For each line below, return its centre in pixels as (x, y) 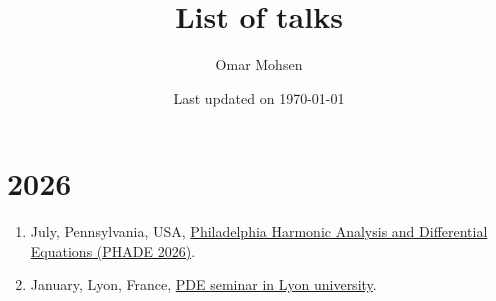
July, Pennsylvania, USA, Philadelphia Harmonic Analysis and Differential (259, 231)
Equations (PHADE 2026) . (113, 250)
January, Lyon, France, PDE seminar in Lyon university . (203, 284)
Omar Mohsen (259, 64)
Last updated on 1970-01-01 (259, 97)
